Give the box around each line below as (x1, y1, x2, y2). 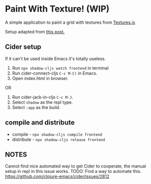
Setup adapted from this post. (5, 29, 65, 34)
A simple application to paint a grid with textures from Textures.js (5, 19, 135, 25)
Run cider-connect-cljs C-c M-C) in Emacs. (12, 70, 98, 76)
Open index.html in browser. (12, 75, 69, 81)
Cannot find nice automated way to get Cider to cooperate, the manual (5, 163, 147, 169)
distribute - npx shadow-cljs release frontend (12, 137, 105, 142)
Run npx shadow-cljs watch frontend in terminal (12, 65, 109, 71)
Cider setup (5, 43, 41, 51)
